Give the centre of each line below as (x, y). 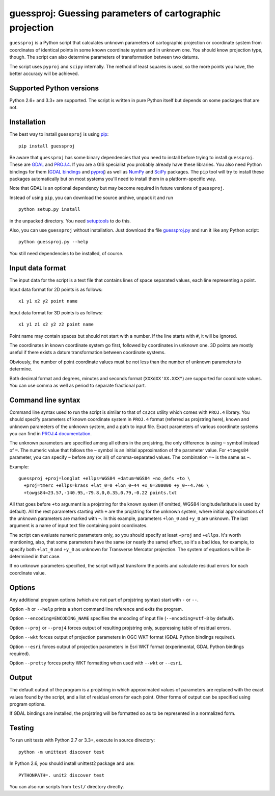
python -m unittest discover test (61, 752)
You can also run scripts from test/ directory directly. (67, 786)
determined (22, 556)
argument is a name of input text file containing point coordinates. (78, 526)
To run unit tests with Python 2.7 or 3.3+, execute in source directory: (82, 740)
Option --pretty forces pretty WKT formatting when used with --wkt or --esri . (96, 663)
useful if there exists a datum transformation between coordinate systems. (88, 353)
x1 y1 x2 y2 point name (48, 301)
